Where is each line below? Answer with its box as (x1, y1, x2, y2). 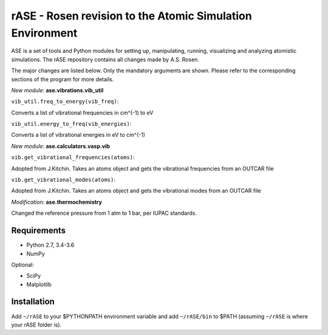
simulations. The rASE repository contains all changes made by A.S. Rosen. (11, 55, 200, 63)
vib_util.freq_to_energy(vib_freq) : (11, 98, 119, 105)
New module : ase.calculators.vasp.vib (11, 142, 111, 150)
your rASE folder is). (11, 321, 62, 328)
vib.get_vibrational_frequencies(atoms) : (11, 154, 135, 161)
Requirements (11, 226, 66, 236)
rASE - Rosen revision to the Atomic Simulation (11, 9, 252, 22)
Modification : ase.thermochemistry (11, 198, 103, 205)
